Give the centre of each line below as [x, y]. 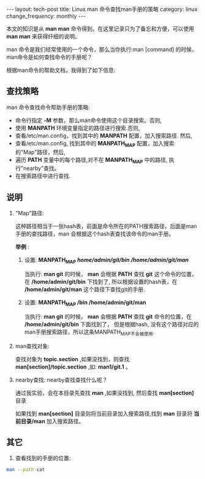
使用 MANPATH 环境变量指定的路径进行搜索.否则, [77, 128]
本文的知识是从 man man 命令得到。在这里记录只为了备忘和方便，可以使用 [100, 29]
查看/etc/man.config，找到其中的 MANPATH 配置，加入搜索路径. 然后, [104, 136]
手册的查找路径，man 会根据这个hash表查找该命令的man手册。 [95, 234]
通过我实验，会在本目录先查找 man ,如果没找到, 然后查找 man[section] [105, 393]
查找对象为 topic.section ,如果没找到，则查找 [72, 359]
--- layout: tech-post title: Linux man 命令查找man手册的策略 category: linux [102, 9]
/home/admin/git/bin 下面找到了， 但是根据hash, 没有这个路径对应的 [111, 324]
